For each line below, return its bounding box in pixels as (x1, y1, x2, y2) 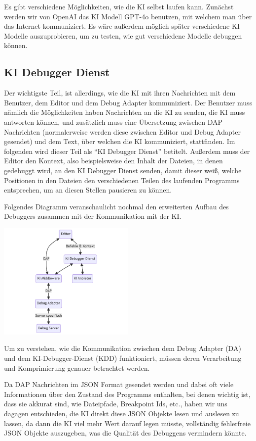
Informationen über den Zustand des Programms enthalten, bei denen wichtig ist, (4, 389, 251, 399)
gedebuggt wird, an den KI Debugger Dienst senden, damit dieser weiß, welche (4, 165, 242, 175)
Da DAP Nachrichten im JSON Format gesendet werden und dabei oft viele (4, 379, 234, 390)
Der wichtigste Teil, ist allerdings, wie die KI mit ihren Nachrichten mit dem (4, 88, 236, 98)
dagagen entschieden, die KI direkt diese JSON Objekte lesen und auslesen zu (4, 408, 239, 418)
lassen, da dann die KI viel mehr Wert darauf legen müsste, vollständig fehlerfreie (4, 418, 251, 428)
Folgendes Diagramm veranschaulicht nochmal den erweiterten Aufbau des (4, 201, 229, 211)
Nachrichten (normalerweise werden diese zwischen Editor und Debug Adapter (4, 126, 241, 137)
